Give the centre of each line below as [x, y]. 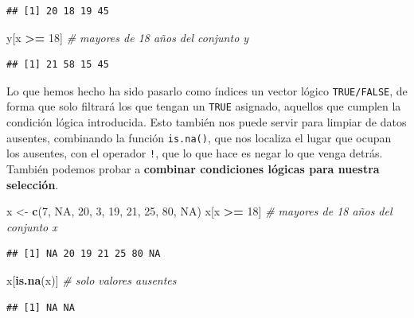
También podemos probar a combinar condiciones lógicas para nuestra [193, 169]
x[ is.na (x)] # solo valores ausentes [92, 279]
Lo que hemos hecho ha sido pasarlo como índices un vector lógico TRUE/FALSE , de [207, 90]
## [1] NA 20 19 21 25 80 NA [84, 254]
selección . [33, 184]
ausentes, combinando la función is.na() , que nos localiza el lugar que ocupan [199, 137]
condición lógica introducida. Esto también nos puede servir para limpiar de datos [207, 122]
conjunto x [32, 226]
